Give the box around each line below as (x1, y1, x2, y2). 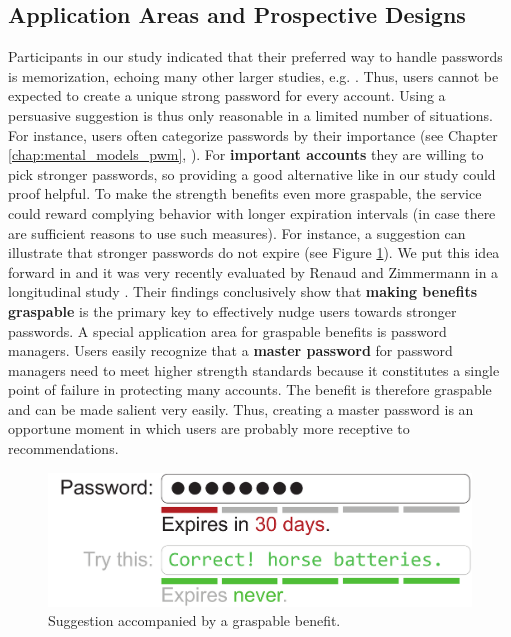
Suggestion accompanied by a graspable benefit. (48, 610, 341, 631)
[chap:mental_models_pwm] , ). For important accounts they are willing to (8, 144, 484, 165)
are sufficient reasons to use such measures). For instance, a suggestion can (8, 222, 466, 243)
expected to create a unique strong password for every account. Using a (8, 85, 446, 106)
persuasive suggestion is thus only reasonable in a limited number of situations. (8, 104, 493, 125)
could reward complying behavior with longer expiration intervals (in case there (8, 202, 496, 223)
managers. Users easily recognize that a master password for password (8, 340, 453, 361)
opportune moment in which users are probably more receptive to (8, 418, 410, 439)
